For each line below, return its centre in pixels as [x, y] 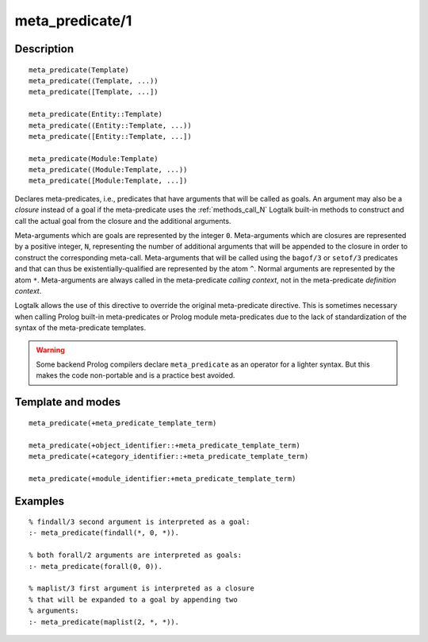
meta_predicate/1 [73, 21]
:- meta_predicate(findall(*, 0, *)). [104, 533]
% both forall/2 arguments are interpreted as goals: [135, 555]
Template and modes [68, 402]
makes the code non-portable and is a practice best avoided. [136, 375]
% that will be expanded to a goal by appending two [133, 600]
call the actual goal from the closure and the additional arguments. [123, 221]
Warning [50, 350]
